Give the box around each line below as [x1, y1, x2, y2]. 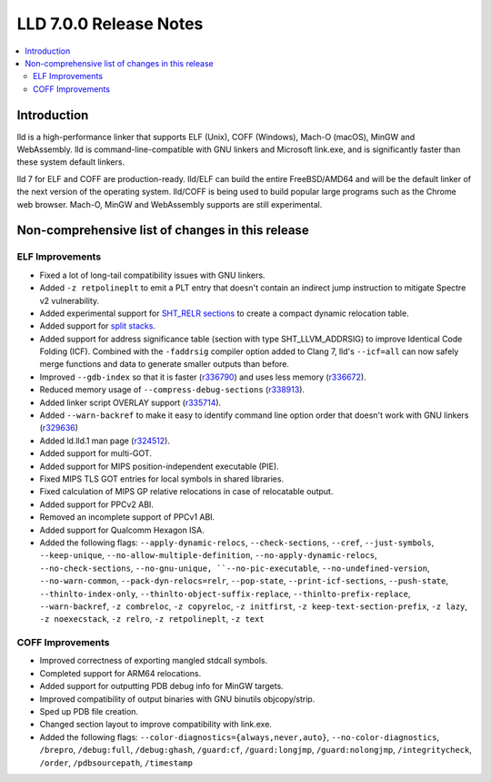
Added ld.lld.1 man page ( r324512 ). [39, 435, 170, 446]
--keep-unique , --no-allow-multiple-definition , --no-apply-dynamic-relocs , [39, 550, 377, 561]
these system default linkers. [16, 157, 125, 168]
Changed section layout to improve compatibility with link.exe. [39, 719, 273, 730]
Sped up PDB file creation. [39, 706, 139, 716]
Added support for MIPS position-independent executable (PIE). [39, 461, 279, 472]
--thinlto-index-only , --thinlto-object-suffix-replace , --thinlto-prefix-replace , [39, 588, 411, 599]
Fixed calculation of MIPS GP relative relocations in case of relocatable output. [39, 486, 334, 497]
